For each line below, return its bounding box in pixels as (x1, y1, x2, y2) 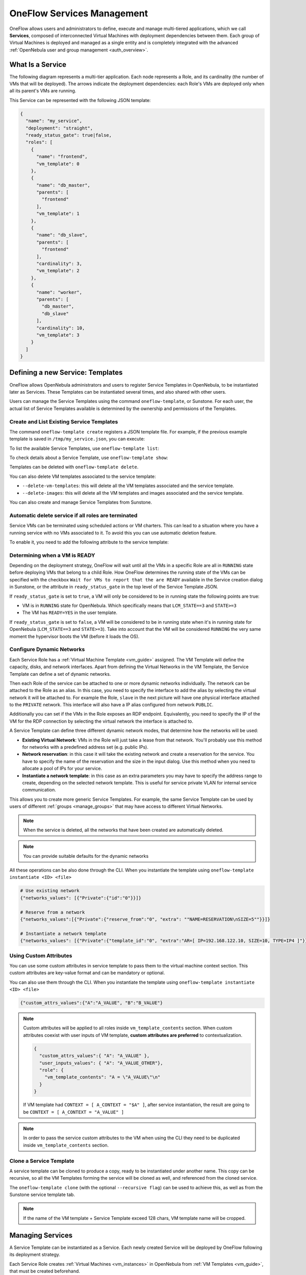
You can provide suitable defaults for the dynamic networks (23, 853, 149, 859)
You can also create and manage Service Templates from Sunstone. (9, 499, 152, 505)
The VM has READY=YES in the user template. (22, 609, 117, 616)
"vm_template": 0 (36, 161, 80, 167)
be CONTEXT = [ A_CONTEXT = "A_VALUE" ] (23, 1109, 124, 1115)
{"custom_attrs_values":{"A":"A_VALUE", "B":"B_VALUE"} (20, 1000, 163, 1006)
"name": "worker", (36, 289, 83, 295)
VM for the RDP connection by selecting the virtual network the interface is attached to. (9, 718, 194, 724)
